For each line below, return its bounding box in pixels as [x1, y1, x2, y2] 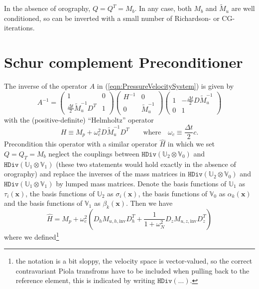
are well [231, 3, 255, 13]
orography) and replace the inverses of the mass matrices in [4, 168, 186, 179]
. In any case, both [134, 3, 192, 13]
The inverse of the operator [4, 81, 88, 91]
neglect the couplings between [48, 148, 139, 158]
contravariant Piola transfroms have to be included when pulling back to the [15, 265, 250, 276]
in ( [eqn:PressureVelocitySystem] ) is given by [97, 81, 234, 91]
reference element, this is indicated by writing [15, 275, 155, 286]
